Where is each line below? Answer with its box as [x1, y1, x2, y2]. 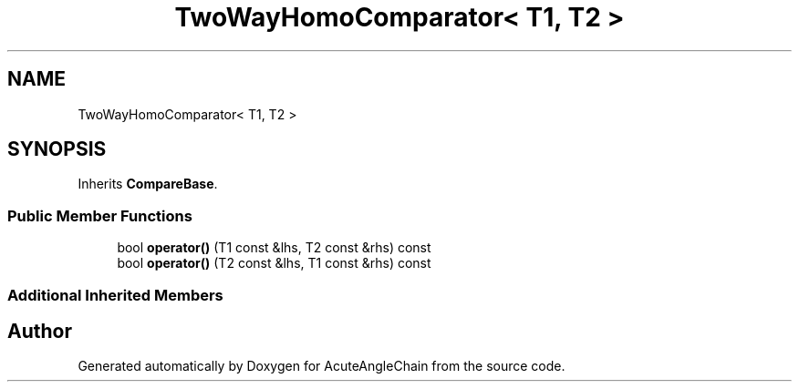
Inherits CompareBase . [78, 176, 218, 192]
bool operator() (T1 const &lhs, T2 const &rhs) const [117, 240, 431, 256]
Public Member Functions [7, 206, 192, 225]
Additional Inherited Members [7, 285, 223, 304]
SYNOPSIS [7, 138, 107, 161]
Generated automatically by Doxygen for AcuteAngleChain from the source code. [78, 358, 566, 374]
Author [7, 319, 72, 343]
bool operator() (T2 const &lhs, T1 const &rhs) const [117, 255, 431, 271]
